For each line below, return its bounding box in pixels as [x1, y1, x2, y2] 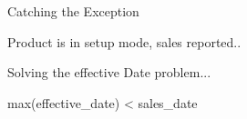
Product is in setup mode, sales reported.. [7, 32, 242, 51]
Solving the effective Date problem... [7, 63, 211, 82]
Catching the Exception [7, 2, 139, 20]
